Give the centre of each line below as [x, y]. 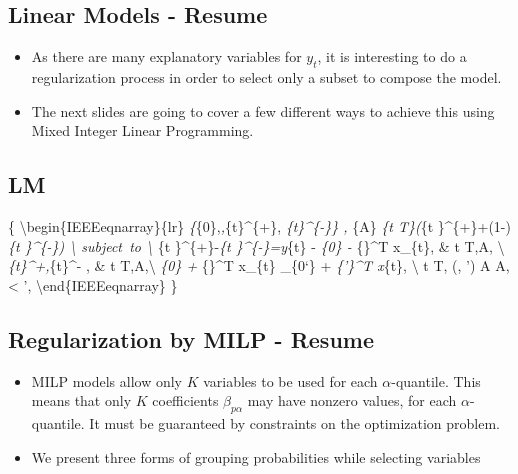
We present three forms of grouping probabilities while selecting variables [256, 456]
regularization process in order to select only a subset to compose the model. [266, 77]
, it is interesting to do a [392, 56]
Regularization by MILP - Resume [191, 338]
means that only [81, 400]
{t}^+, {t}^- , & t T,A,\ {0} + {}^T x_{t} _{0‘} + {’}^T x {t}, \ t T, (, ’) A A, [259, 265]
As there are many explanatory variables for [166, 56]
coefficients [185, 400]
